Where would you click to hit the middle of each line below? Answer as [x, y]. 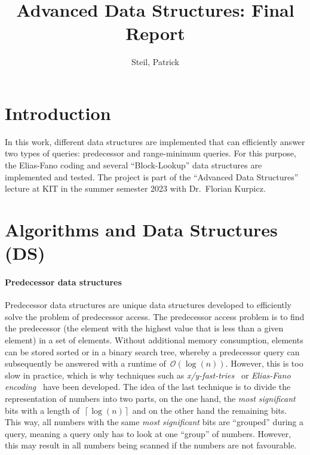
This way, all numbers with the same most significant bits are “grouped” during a [154, 422]
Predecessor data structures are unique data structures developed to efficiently [148, 305]
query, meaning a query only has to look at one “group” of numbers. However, [148, 433]
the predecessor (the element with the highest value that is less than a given [144, 328]
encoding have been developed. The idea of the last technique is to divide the [148, 387]
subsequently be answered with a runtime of [85, 363]
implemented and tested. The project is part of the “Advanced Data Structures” [152, 176]
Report [155, 33]
